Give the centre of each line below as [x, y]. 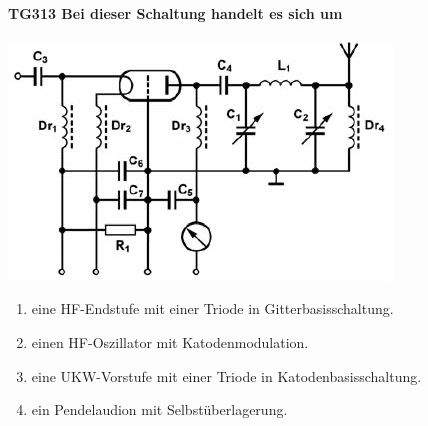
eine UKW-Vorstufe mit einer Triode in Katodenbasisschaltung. [226, 375]
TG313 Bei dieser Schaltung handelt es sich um [175, 12]
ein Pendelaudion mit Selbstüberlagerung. [159, 409]
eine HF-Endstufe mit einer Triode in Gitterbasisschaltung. [212, 308]
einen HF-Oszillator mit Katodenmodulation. [170, 341]
